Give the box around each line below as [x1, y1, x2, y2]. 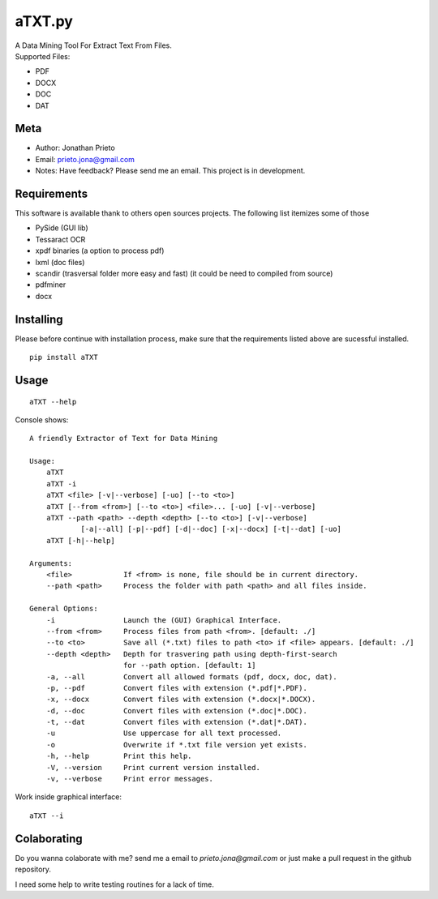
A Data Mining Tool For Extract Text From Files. [15, 41, 172, 50]
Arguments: [29, 559, 73, 567]
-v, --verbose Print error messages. [45, 774, 214, 784]
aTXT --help [29, 397, 77, 406]
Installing [15, 312, 64, 326]
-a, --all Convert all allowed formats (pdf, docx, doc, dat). [45, 672, 337, 681]
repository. [15, 864, 52, 875]
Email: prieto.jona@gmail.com [35, 154, 135, 164]
